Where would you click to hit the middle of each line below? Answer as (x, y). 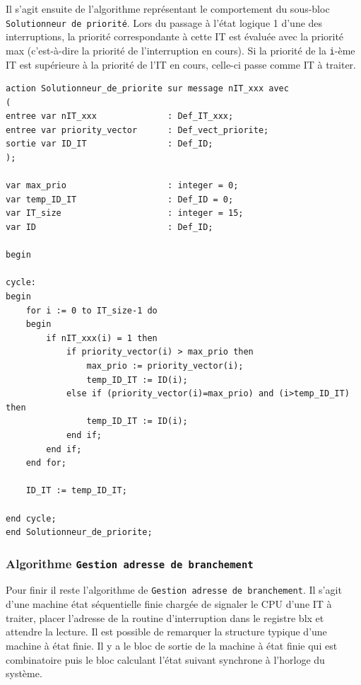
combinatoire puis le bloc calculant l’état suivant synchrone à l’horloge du (165, 659)
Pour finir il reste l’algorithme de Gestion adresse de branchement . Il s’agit (174, 590)
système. (24, 673)
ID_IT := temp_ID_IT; (76, 491)
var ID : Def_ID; (110, 228)
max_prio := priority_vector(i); (165, 365)
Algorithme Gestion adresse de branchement (130, 563)
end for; (46, 463)
